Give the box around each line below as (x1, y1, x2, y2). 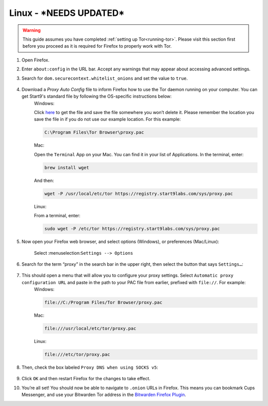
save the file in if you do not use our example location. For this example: (34, 116, 181, 122)
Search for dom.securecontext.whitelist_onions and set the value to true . (21, 75, 188, 81)
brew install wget (44, 165, 89, 171)
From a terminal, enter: (34, 213, 80, 219)
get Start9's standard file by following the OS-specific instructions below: (21, 93, 172, 99)
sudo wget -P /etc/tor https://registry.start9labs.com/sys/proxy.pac (44, 226, 220, 232)
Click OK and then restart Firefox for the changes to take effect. (21, 376, 151, 382)
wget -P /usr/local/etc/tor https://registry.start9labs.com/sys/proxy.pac (44, 191, 233, 196)
